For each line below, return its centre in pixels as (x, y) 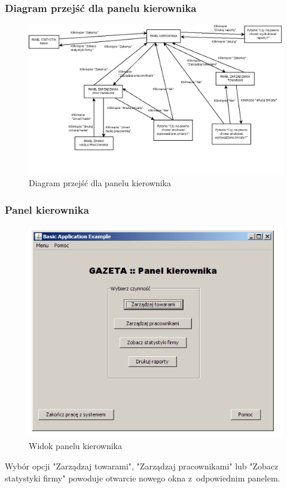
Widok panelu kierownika (76, 446)
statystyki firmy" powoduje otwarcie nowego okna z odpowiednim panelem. (143, 478)
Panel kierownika (47, 209)
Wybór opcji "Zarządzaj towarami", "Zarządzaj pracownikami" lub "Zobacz (142, 466)
